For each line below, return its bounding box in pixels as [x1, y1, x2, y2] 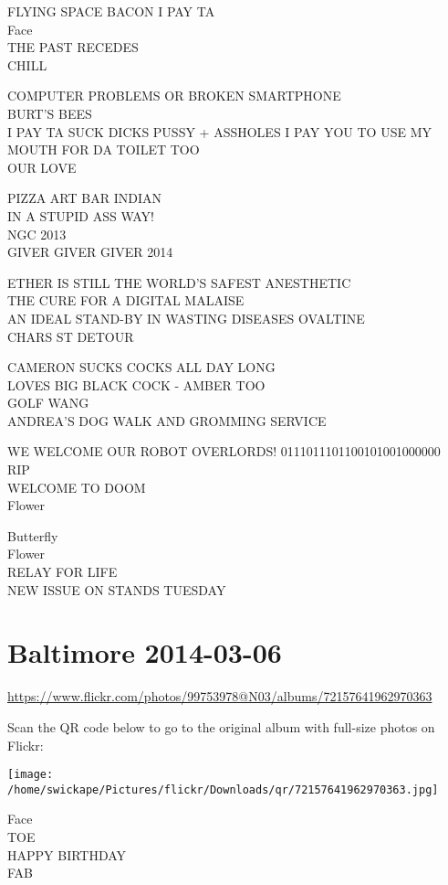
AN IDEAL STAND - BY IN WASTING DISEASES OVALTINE [7, 308, 365, 327]
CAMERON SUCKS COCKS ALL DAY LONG [7, 357, 276, 377]
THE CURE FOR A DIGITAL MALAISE [7, 291, 245, 310]
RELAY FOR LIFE [7, 562, 118, 581]
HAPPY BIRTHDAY [7, 845, 127, 864]
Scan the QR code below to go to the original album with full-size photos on [7, 717, 435, 736]
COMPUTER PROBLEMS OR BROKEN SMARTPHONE [7, 86, 341, 105]
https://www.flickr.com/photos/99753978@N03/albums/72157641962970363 [7, 687, 432, 706]
